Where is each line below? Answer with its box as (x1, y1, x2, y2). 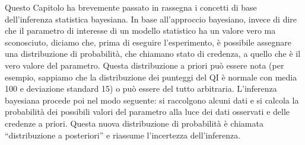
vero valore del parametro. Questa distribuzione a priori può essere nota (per (5, 59, 284, 71)
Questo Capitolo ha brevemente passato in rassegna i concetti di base (5, 1, 257, 13)
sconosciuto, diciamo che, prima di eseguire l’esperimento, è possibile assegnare (5, 36, 291, 48)
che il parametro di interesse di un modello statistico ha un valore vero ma (5, 24, 276, 37)
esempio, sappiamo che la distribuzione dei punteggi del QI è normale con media (5, 70, 297, 83)
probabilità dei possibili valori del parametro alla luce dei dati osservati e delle (5, 105, 290, 118)
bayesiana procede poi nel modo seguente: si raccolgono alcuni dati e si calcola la (5, 94, 299, 106)
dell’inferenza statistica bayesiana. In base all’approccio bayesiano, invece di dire (5, 12, 297, 25)
